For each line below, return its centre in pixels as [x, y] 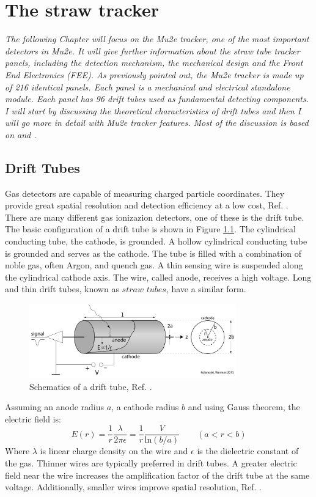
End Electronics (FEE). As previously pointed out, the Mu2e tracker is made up [154, 74]
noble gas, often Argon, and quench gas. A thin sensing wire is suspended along [154, 265]
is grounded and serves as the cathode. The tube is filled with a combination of [153, 253]
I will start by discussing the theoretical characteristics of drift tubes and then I [153, 110]
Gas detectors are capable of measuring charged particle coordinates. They [145, 193]
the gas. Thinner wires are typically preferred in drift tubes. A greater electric [151, 462]
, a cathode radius [145, 407]
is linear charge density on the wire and [114, 451]
